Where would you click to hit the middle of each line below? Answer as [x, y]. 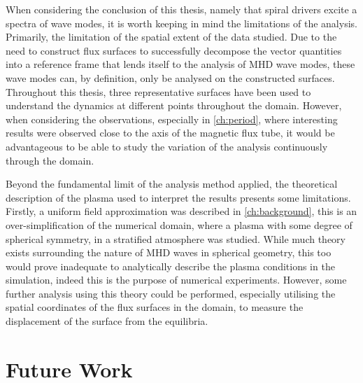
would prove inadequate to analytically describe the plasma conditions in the [170, 266]
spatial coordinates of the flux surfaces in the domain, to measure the [155, 307]
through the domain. [50, 160]
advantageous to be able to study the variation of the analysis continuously [167, 146]
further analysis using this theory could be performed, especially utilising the [171, 293]
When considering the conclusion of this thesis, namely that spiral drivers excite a [181, 9]
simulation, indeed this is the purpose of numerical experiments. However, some [176, 280]
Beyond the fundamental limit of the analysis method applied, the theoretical [172, 184]
